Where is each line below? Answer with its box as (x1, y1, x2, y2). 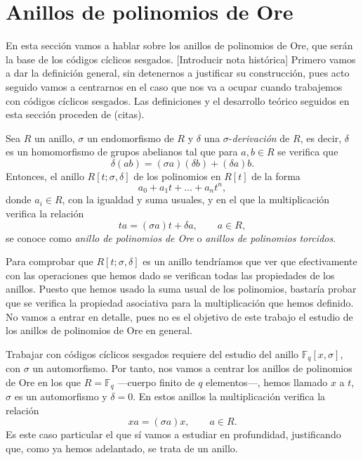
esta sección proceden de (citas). (6, 107, 145, 122)
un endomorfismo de (86, 130, 174, 145)
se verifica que (277, 144, 338, 159)
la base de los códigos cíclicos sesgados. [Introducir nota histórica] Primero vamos (6, 51, 356, 66)
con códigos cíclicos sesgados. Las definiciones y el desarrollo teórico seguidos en (6, 93, 350, 108)
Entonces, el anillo (6, 168, 84, 183)
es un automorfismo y (14, 389, 107, 404)
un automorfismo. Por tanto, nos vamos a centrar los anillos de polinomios (32, 361, 352, 376)
